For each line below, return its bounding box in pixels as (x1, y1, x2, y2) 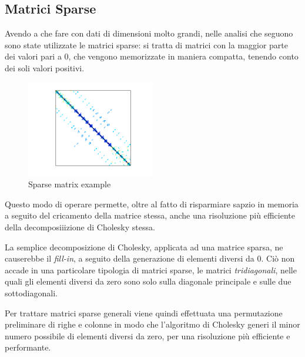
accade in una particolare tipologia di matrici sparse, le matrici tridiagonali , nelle (5, 263, 297, 276)
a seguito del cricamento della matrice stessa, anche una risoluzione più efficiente (5, 209, 295, 222)
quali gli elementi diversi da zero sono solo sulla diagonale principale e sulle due (5, 275, 291, 287)
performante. (5, 341, 51, 353)
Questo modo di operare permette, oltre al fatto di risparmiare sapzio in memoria (5, 197, 299, 210)
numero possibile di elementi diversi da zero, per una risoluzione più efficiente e (5, 329, 290, 342)
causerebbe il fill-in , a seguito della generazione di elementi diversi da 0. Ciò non (5, 252, 295, 265)
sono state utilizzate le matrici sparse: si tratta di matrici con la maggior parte (5, 38, 289, 51)
